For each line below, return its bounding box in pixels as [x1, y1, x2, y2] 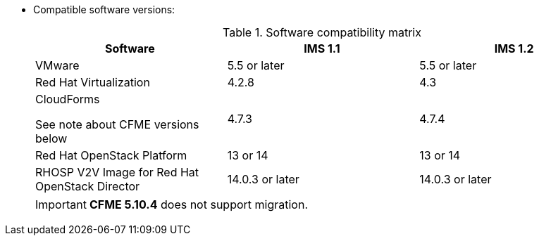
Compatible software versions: [33, 4, 175, 15]
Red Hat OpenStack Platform [35, 148, 187, 162]
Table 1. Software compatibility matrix [223, 25, 421, 39]
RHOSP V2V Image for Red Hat [35, 165, 199, 179]
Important [35, 197, 87, 211]
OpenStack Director [35, 179, 140, 193]
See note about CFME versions [35, 117, 199, 131]
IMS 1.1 [304, 41, 340, 56]
